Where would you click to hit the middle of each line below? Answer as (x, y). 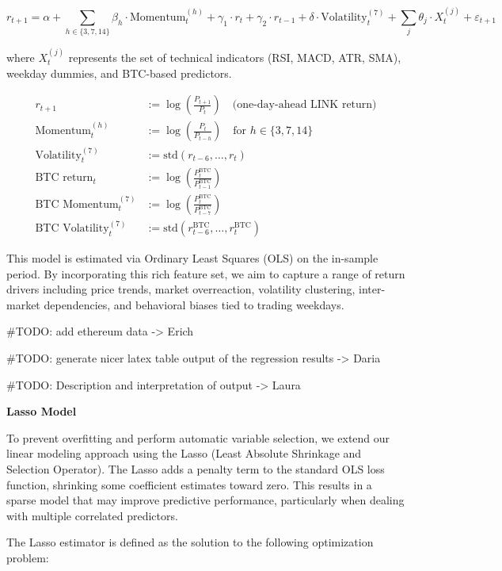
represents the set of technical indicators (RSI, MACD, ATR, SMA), (235, 57)
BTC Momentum (77, 204)
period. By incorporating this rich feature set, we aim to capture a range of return (206, 273)
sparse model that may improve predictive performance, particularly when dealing (205, 500)
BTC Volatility (72, 228)
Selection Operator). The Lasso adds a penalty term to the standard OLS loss (196, 468)
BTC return (64, 178)
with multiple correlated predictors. (92, 515)
